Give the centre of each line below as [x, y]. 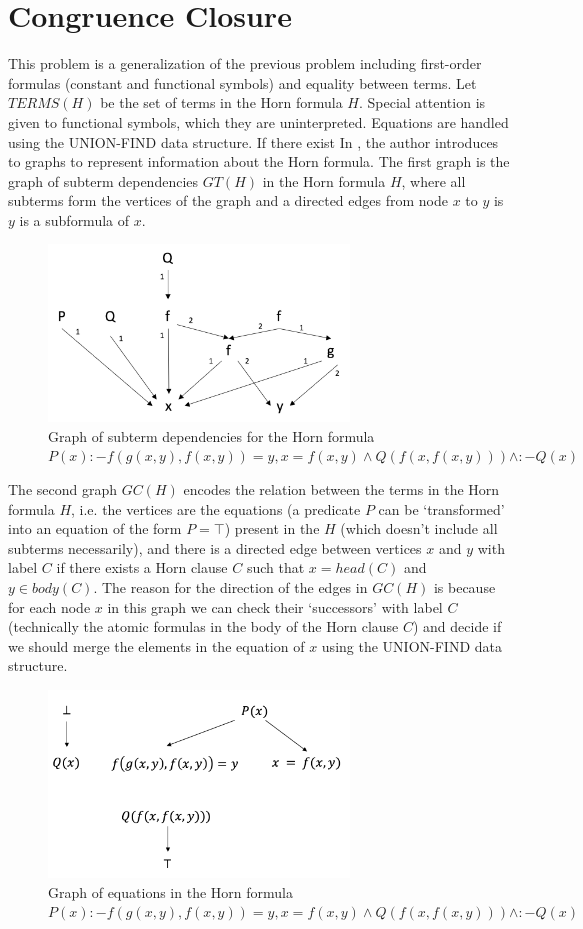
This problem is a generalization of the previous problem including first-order [245, 63]
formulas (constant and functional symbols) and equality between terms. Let [242, 82]
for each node [49, 606]
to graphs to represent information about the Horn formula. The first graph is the [259, 161]
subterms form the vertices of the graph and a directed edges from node [228, 200]
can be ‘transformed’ [441, 508]
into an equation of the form [95, 528]
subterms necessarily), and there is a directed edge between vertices [215, 547]
